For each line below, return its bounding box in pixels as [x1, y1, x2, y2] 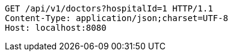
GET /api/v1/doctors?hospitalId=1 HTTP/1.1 [5, 4, 213, 13]
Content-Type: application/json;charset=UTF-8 [5, 13, 228, 23]
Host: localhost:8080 [5, 23, 107, 33]
